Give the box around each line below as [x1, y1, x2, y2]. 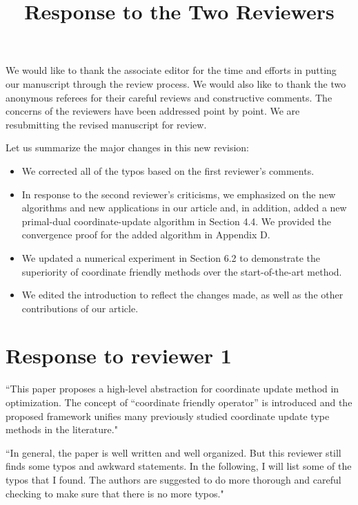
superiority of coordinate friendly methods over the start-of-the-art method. [21, 264, 342, 278]
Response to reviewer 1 [6, 341, 232, 370]
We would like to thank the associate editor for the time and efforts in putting [6, 63, 337, 77]
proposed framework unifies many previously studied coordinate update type [6, 408, 330, 423]
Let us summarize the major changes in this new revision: [6, 140, 249, 155]
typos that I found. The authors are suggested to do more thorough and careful [6, 472, 341, 486]
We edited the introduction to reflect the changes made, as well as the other [21, 287, 344, 302]
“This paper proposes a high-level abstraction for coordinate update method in [6, 381, 339, 396]
